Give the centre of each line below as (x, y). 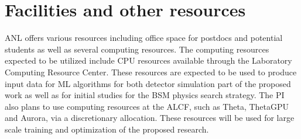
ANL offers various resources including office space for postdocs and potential (144, 38)
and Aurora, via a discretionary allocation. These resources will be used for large (150, 118)
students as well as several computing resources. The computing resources (137, 49)
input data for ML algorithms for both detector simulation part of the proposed (148, 83)
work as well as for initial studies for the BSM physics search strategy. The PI (145, 95)
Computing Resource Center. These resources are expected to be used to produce (151, 72)
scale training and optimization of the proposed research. (107, 129)
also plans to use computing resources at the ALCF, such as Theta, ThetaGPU (147, 106)
